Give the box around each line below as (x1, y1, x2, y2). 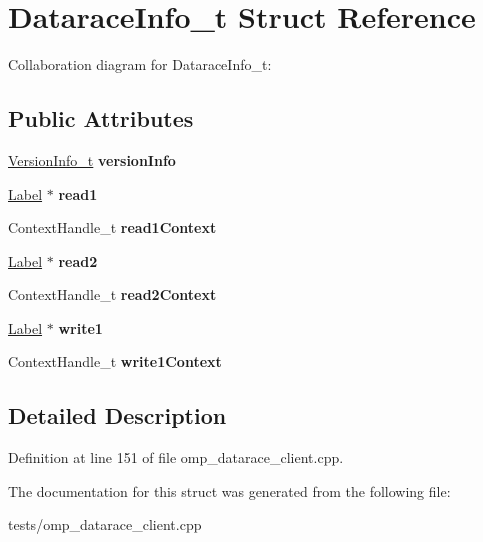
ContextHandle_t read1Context (8, 217, 217, 238)
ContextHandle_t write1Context (8, 351, 222, 372)
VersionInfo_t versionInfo (8, 149, 176, 170)
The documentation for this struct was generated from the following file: (8, 480, 451, 501)
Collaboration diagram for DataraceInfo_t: (8, 54, 272, 75)
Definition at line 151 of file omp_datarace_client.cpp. (8, 447, 344, 468)
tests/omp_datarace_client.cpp (8, 514, 202, 535)
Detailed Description (8, 400, 227, 431)
